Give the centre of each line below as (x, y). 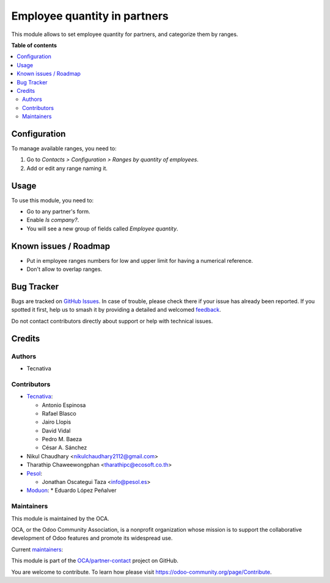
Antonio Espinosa (64, 405)
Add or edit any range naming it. (67, 168)
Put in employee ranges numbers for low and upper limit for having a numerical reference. (140, 260)
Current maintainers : (37, 549)
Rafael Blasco (59, 413)
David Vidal (56, 430)
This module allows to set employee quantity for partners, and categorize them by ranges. (125, 34)
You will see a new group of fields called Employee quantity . (102, 229)
